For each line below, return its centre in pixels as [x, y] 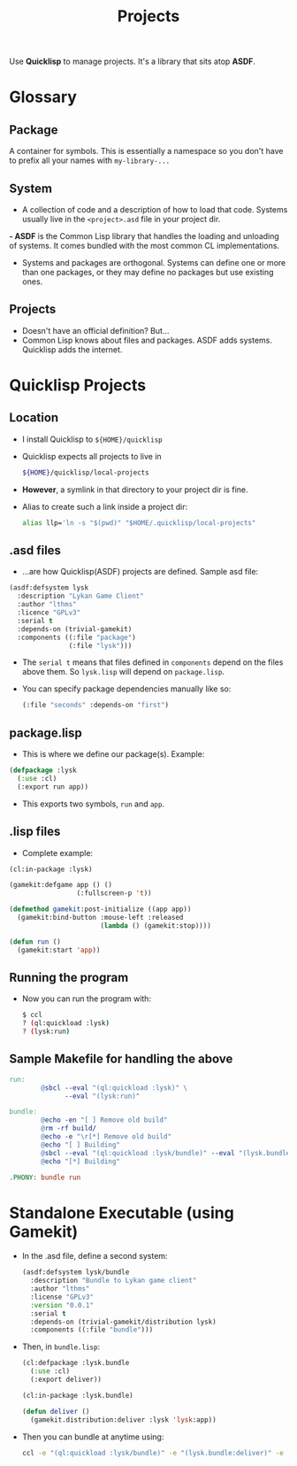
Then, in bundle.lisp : [61, 1346]
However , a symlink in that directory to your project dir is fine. [135, 490]
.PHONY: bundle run [45, 1177]
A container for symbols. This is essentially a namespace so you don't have [147, 151]
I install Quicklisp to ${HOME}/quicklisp [92, 439]
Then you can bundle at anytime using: [93, 1437]
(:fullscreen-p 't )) [114, 893]
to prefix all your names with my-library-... [90, 160]
